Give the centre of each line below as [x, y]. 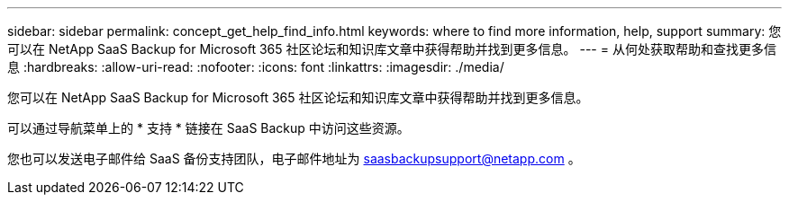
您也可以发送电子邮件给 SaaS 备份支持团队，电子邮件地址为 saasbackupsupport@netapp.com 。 [294, 158]
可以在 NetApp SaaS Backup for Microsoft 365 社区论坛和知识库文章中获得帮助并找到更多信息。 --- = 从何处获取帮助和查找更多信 [392, 49]
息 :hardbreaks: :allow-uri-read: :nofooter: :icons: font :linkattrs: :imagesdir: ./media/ [256, 67]
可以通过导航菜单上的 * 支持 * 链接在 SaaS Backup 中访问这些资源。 [209, 128]
